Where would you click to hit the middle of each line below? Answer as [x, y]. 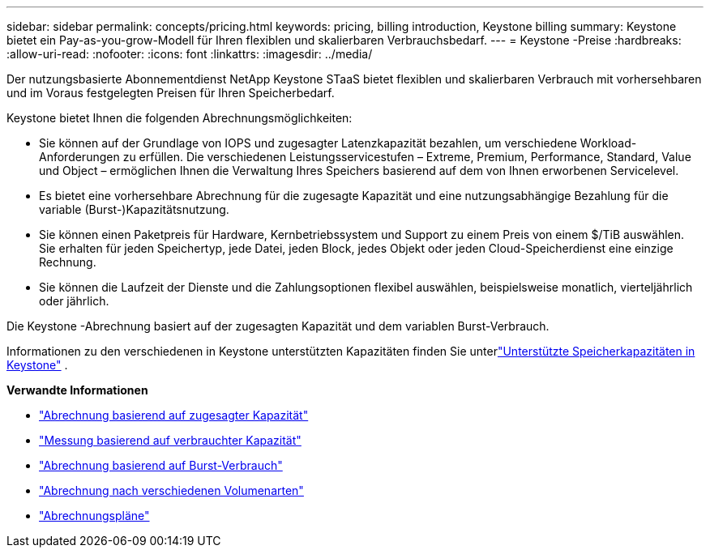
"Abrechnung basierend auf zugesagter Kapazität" [174, 415]
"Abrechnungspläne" [94, 516]
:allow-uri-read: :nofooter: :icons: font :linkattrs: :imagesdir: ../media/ [190, 54]
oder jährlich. [74, 301]
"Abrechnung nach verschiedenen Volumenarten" [171, 490]
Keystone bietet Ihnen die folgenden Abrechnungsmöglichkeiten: [180, 118]
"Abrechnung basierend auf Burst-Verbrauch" [161, 465]
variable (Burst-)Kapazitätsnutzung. [134, 209]
